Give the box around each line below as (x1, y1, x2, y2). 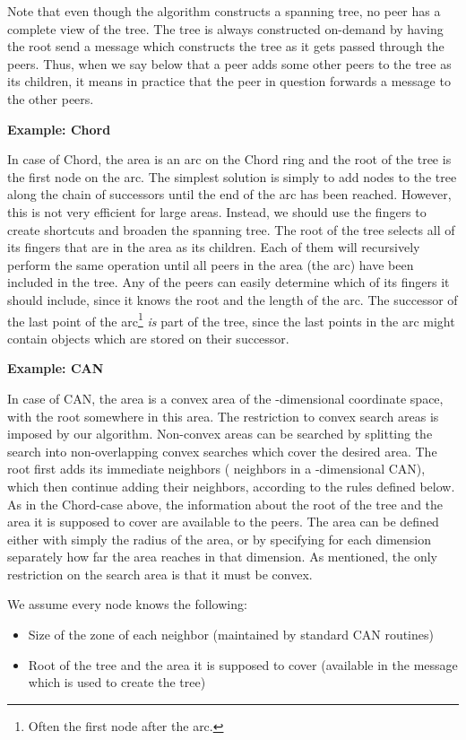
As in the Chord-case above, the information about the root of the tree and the (7, 494, 444, 513)
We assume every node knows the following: (7, 595, 247, 614)
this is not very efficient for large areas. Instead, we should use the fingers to (7, 202, 427, 221)
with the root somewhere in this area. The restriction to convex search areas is (7, 406, 439, 425)
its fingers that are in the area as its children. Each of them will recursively (7, 238, 420, 257)
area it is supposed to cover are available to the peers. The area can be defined (7, 512, 439, 531)
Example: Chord (7, 119, 111, 138)
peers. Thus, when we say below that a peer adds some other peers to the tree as (7, 54, 452, 73)
